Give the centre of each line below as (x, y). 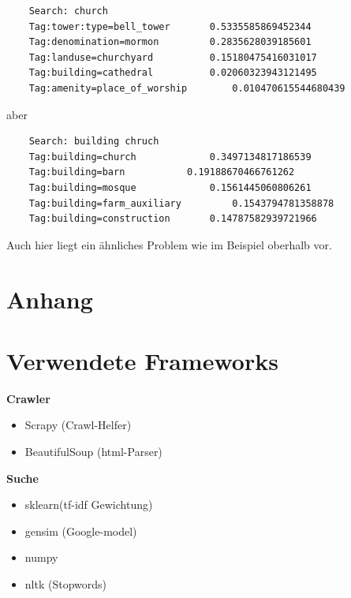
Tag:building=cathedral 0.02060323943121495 (173, 73)
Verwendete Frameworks (142, 360)
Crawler (28, 398)
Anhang (50, 299)
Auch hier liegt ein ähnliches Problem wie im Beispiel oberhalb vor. (169, 244)
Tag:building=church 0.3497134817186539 (170, 157)
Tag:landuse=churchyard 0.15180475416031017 (173, 57)
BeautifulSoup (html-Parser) (93, 451)
